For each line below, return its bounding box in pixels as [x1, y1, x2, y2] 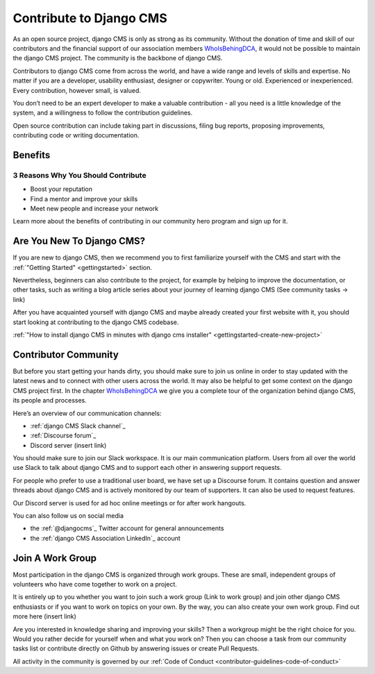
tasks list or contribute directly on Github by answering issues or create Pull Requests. [12, 644, 260, 652]
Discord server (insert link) [30, 441, 107, 449]
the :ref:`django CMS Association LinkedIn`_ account [30, 534, 181, 542]
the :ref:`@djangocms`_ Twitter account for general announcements [30, 524, 224, 532]
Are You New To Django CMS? [12, 235, 146, 247]
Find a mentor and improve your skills [30, 194, 138, 203]
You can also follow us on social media [12, 512, 124, 520]
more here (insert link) [12, 612, 76, 621]
